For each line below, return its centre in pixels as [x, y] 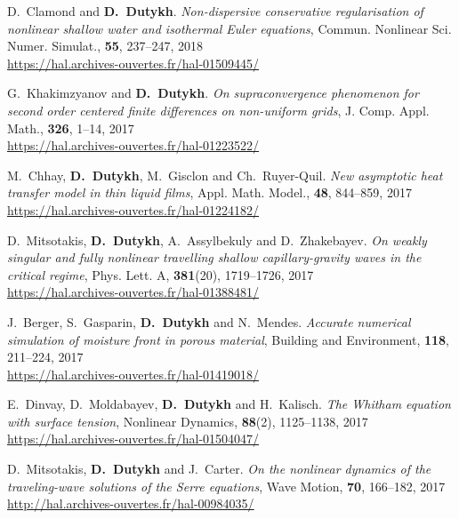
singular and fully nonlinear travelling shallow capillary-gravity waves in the [214, 257]
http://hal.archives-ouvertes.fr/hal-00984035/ [131, 503]
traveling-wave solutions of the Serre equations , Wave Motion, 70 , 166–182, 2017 [226, 486]
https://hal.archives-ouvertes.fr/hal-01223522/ [133, 145]
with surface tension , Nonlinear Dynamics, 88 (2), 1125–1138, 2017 [188, 421]
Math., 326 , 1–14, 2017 [71, 128]
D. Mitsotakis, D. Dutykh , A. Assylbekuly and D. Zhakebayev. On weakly [217, 240]
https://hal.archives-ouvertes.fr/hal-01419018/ [133, 374]
